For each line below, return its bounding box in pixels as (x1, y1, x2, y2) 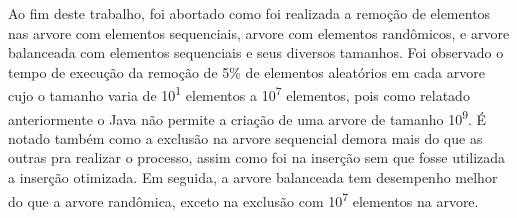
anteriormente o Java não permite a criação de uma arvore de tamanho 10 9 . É (8, 105, 487, 129)
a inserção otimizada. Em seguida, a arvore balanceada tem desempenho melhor (8, 167, 498, 188)
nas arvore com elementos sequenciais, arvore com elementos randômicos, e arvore (8, 22, 510, 43)
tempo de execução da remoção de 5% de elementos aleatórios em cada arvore (8, 61, 485, 82)
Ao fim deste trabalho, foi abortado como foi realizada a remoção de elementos (8, 3, 491, 23)
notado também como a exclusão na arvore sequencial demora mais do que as (8, 127, 483, 148)
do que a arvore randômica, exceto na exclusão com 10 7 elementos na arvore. (8, 187, 479, 211)
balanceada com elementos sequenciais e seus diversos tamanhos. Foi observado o (8, 42, 504, 63)
